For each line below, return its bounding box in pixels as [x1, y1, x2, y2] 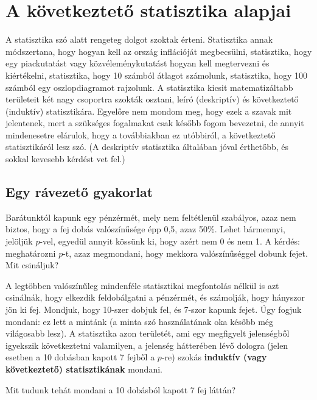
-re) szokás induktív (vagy [161, 351, 267, 363]
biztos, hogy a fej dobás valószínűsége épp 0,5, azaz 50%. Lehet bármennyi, [5, 223, 285, 235]
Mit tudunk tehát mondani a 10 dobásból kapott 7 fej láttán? [5, 383, 236, 396]
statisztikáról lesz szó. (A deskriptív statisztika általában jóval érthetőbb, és [5, 140, 289, 153]
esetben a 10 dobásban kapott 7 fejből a [5, 351, 155, 363]
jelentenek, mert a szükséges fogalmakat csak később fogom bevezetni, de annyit [5, 116, 304, 129]
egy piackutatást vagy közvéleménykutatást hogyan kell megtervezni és [5, 57, 270, 70]
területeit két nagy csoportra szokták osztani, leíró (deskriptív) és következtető [5, 93, 299, 105]
